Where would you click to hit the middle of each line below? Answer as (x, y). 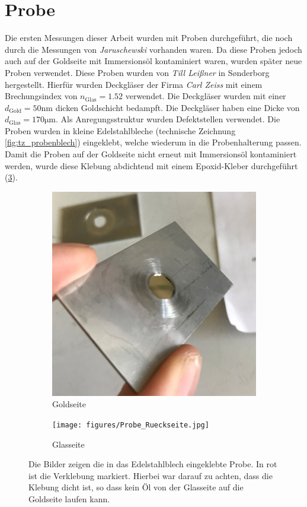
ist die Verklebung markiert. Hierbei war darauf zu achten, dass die (151, 475)
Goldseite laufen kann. (69, 499)
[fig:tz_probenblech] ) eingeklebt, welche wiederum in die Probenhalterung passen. (153, 142)
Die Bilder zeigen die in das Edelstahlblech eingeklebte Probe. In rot (153, 464)
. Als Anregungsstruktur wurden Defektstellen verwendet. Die (168, 119)
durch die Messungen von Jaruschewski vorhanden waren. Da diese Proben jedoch (153, 49)
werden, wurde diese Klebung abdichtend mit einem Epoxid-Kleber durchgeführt (151, 165)
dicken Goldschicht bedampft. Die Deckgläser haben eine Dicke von (178, 107)
